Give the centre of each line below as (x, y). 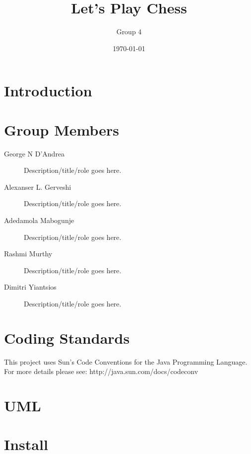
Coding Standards (67, 338)
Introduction (48, 91)
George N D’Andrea (34, 153)
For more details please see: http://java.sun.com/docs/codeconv (101, 371)
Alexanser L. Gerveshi (38, 187)
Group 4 (129, 32)
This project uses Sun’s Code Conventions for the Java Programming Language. (126, 361)
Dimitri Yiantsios (30, 287)
